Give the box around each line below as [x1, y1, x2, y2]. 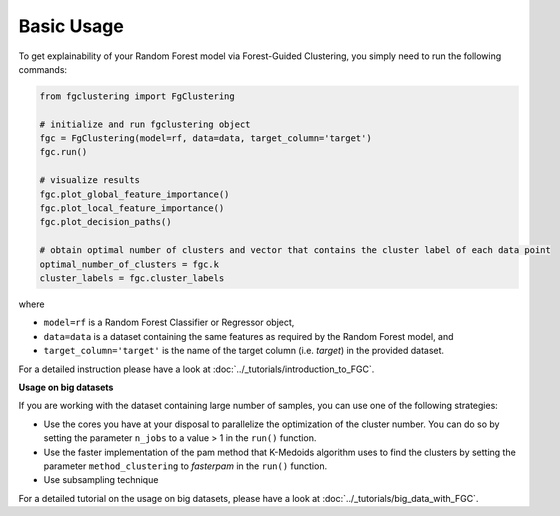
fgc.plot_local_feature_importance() [39, 203, 225, 214]
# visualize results [39, 175, 140, 186]
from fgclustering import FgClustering [39, 90, 235, 102]
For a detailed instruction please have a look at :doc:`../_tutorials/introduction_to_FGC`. [18, 363, 375, 375]
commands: [18, 63, 68, 75]
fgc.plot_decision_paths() [39, 216, 172, 228]
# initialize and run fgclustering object [39, 118, 251, 130]
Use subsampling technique [43, 474, 159, 486]
